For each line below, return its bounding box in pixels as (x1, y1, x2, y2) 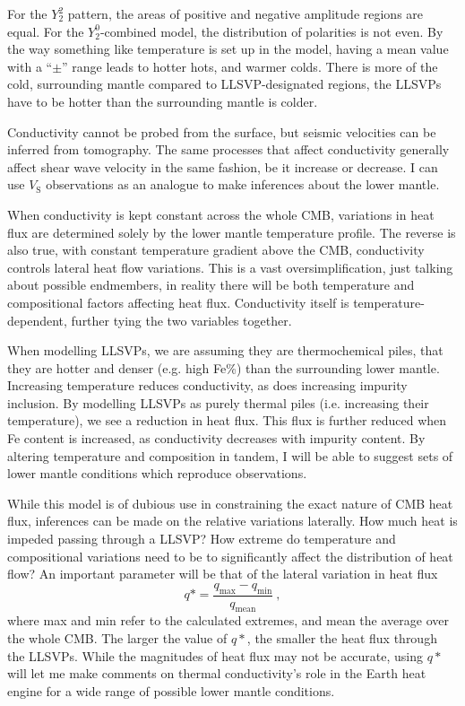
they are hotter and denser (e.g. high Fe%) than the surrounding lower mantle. (7, 358, 440, 377)
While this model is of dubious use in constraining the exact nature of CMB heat (7, 493, 453, 512)
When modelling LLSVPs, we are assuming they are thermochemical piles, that (7, 341, 443, 360)
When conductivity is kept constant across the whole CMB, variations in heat (7, 205, 435, 223)
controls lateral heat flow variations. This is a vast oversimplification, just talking (7, 257, 453, 276)
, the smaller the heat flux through (246, 629, 437, 648)
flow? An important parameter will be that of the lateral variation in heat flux (7, 564, 438, 583)
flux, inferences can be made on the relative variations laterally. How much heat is (7, 511, 458, 530)
